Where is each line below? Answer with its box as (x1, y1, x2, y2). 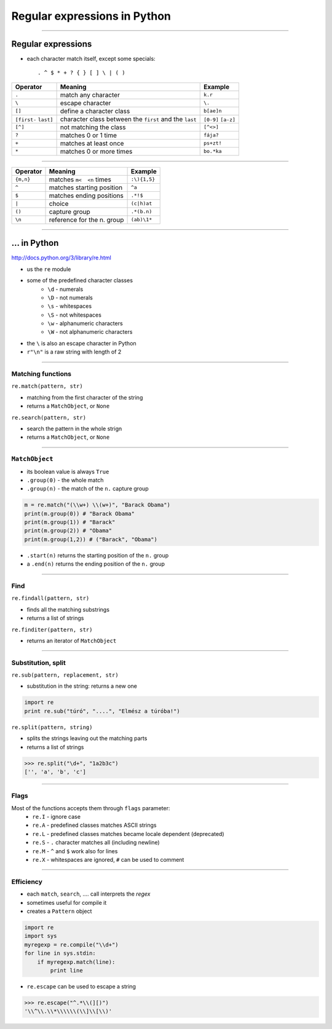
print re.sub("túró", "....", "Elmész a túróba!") (24, 708, 181, 714)
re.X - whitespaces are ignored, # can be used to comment (32, 856, 184, 864)
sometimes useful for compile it (26, 899, 107, 906)
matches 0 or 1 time (60, 131, 117, 140)
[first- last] (15, 116, 53, 123)
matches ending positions (49, 191, 124, 200)
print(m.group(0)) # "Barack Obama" (24, 510, 135, 517)
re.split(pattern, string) (11, 723, 93, 731)
